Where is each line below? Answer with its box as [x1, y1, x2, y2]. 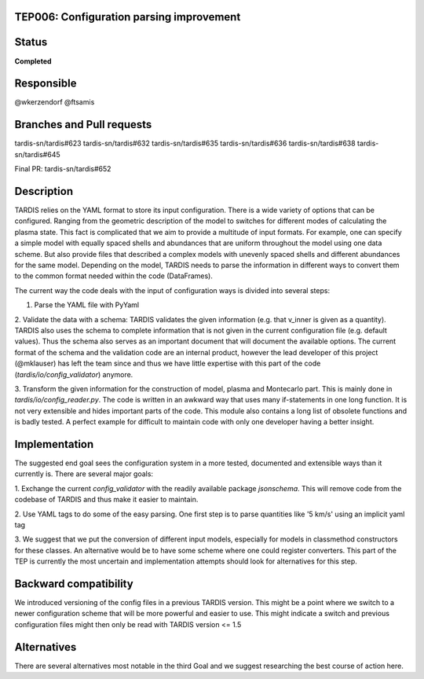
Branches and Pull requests [14, 118, 152, 131]
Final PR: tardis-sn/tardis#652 [14, 164, 111, 174]
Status [14, 35, 48, 49]
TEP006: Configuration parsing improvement [14, 10, 241, 24]
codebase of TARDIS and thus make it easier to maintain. [14, 495, 199, 505]
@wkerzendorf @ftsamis [14, 97, 95, 107]
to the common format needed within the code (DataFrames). [14, 271, 214, 281]
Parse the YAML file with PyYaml [34, 300, 140, 310]
